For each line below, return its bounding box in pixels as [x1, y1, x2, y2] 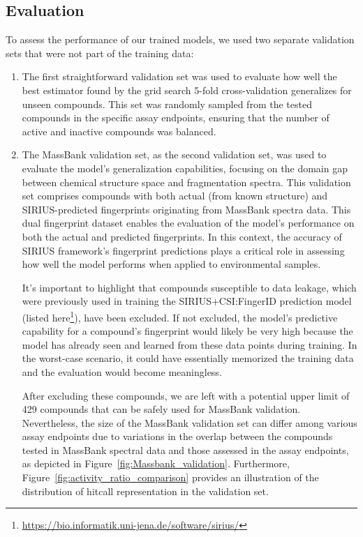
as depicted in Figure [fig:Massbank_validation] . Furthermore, [22, 456, 290, 471]
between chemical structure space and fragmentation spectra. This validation [22, 174, 351, 189]
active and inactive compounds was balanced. [22, 123, 216, 138]
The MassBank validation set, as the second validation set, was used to [22, 147, 327, 162]
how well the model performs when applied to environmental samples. [22, 257, 321, 271]
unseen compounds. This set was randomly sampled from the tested [22, 96, 312, 111]
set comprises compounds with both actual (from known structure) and [22, 188, 328, 203]
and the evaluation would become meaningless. [22, 364, 222, 379]
